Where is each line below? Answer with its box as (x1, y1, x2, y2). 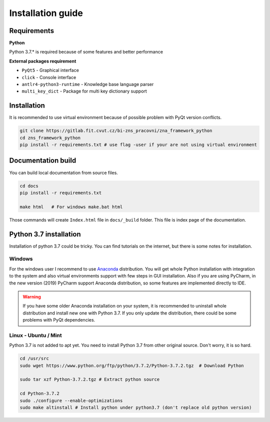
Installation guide (9, 7, 83, 18)
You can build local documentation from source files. (9, 169, 118, 175)
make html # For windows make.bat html (19, 204, 123, 209)
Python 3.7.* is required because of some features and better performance (9, 49, 163, 55)
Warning (22, 293, 41, 299)
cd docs (19, 183, 38, 188)
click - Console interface (21, 74, 76, 80)
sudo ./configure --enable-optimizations (19, 397, 123, 403)
